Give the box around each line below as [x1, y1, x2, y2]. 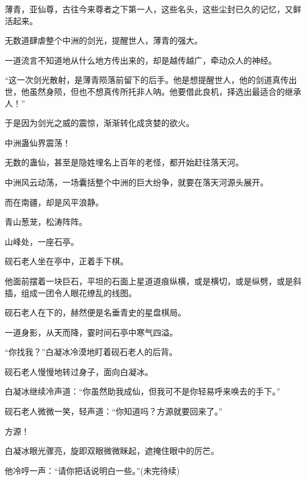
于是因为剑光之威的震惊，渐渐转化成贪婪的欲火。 [5, 117, 194, 129]
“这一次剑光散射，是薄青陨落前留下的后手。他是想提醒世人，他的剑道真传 [5, 74, 289, 86]
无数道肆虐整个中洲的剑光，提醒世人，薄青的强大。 [5, 34, 202, 47]
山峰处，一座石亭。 [5, 235, 79, 247]
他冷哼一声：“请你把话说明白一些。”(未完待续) [5, 464, 180, 476]
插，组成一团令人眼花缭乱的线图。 [5, 286, 137, 298]
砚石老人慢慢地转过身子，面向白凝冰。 [5, 365, 153, 377]
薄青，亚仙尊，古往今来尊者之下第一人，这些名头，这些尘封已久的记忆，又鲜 [5, 3, 301, 15]
